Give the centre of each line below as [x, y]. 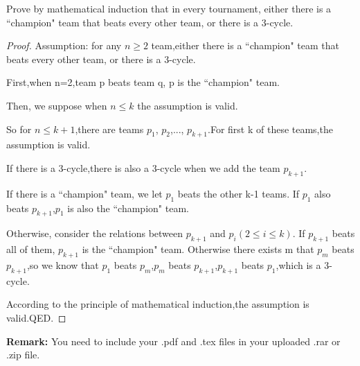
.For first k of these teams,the [270, 129]
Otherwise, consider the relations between [95, 233]
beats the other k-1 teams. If [238, 193]
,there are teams [109, 129]
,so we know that [63, 264]
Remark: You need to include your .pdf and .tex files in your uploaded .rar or [173, 341]
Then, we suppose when [57, 105]
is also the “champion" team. [128, 208]
